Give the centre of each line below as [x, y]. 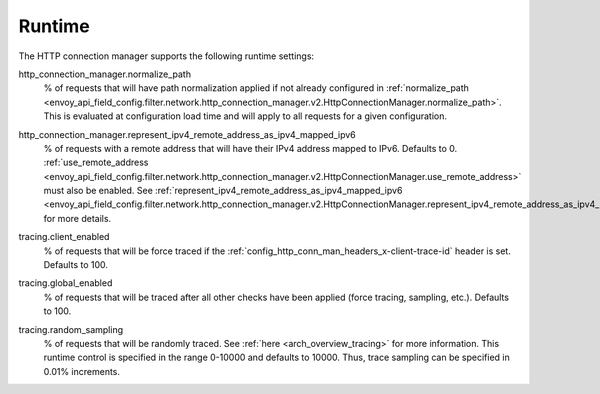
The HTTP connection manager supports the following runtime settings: [166, 56]
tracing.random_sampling [71, 329]
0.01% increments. [81, 371]
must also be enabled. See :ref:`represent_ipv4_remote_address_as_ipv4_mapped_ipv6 [223, 191]
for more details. [77, 218]
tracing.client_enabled [64, 237]
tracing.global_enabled [65, 283]
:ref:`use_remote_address [96, 162]
